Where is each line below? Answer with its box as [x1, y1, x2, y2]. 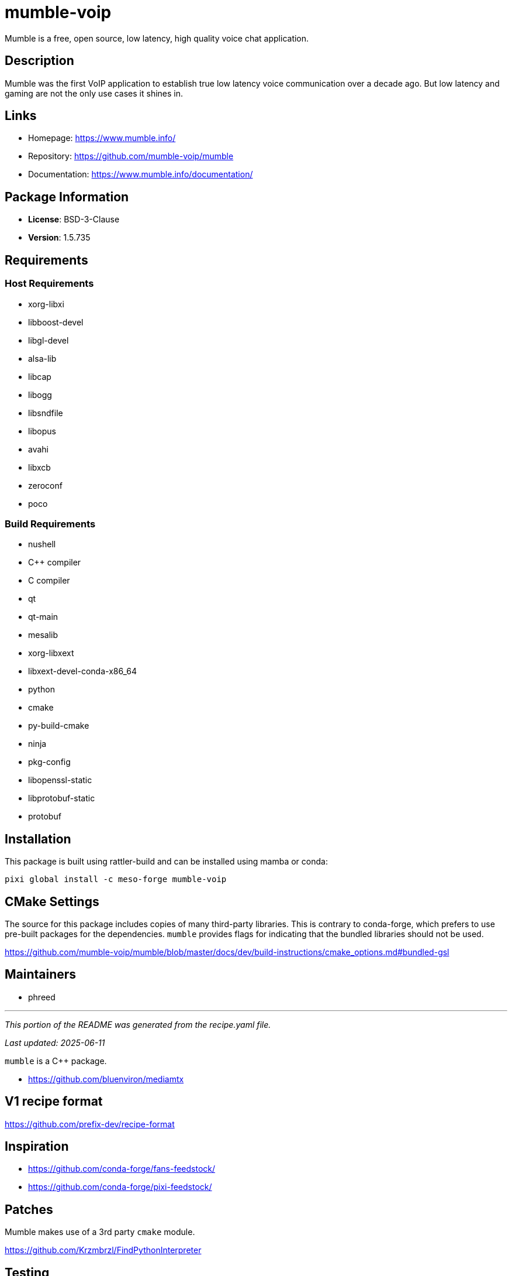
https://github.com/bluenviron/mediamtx [28, 1073, 184, 1084]
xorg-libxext [28, 648, 74, 658]
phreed [28, 992, 56, 1002]
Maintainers [5, 967, 77, 982]
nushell [28, 539, 56, 550]
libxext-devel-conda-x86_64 [28, 666, 137, 677]
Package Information [5, 189, 129, 204]
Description [5, 53, 74, 68]
